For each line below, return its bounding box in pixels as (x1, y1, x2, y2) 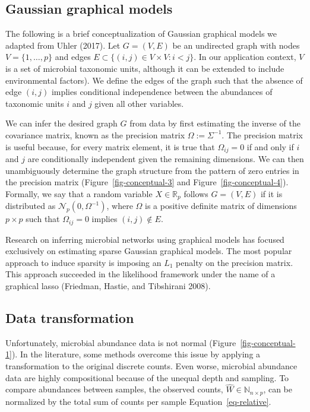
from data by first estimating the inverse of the (129, 117, 300, 129)
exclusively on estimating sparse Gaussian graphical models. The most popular (5, 245, 292, 257)
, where (106, 199, 133, 212)
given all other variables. (94, 97, 184, 109)
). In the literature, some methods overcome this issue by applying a (11, 348, 261, 360)
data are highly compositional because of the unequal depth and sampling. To (5, 371, 289, 384)
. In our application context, (194, 50, 296, 63)
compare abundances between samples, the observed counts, (5, 383, 223, 395)
